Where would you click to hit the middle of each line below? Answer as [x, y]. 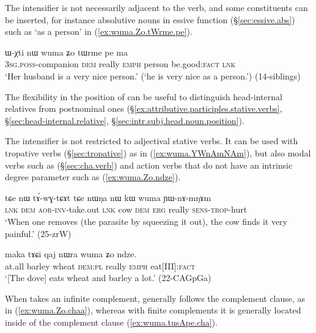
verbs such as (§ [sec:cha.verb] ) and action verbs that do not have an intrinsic [149, 165]
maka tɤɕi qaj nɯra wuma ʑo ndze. [71, 254]
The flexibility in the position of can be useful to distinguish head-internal [144, 96]
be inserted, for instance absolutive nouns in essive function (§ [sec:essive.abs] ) [150, 19]
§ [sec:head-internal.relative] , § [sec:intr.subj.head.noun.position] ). [125, 120]
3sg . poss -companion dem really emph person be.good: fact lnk [120, 64]
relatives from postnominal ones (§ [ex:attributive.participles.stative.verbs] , [144, 108]
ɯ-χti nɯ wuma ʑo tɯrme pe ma [66, 52]
